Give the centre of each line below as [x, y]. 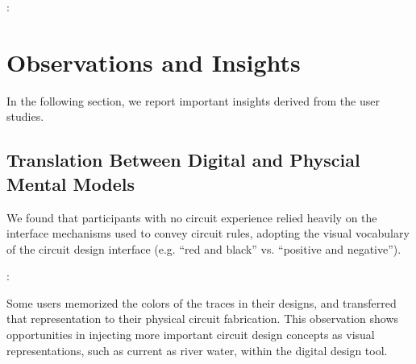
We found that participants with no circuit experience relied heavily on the [192, 217]
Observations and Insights [154, 62]
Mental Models [71, 183]
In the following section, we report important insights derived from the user [193, 100]
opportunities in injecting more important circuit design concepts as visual [191, 335]
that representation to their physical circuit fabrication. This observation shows [203, 318]
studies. [25, 116]
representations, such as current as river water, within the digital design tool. [197, 350]
